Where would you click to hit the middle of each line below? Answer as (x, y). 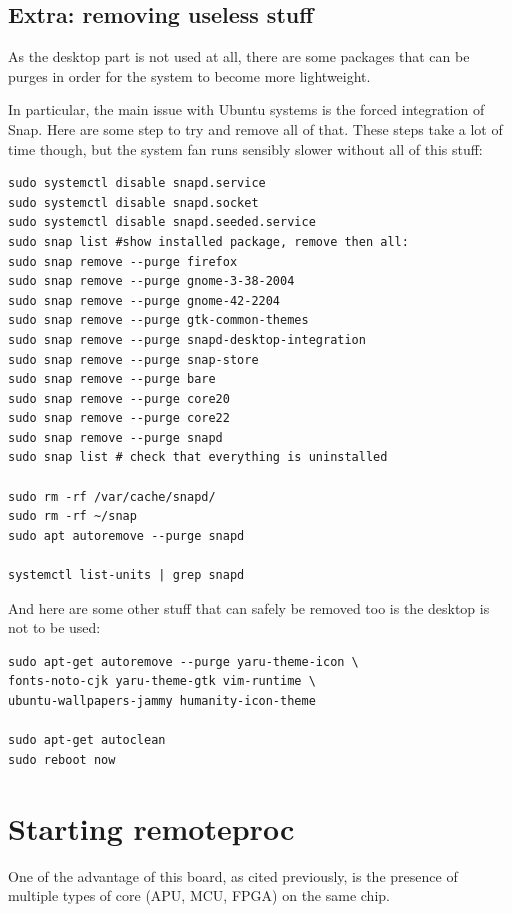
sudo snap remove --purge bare (112, 379)
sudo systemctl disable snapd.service (137, 183)
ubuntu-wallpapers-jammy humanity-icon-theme (162, 701)
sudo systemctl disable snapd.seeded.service (162, 222)
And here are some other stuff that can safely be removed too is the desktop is (249, 607)
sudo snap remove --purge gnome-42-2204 (144, 300)
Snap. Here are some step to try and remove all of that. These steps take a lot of (255, 128)
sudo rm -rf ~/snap (72, 516)
